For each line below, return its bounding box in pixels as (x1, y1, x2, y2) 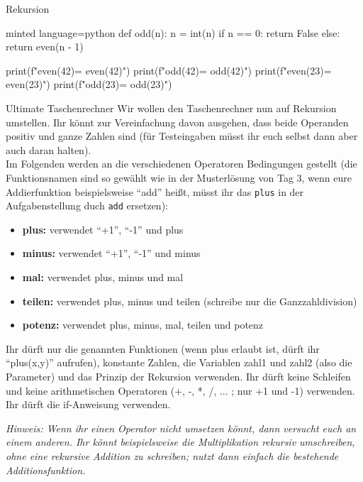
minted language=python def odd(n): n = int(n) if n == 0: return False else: (6, 25, 340, 40)
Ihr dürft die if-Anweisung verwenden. (6, 397, 171, 412)
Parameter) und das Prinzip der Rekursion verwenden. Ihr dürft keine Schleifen (6, 369, 351, 383)
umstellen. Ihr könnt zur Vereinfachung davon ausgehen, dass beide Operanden (6, 114, 349, 129)
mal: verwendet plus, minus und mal (22, 270, 184, 285)
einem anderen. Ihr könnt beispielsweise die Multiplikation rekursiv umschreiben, (6, 434, 355, 449)
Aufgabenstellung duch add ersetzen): (6, 198, 168, 213)
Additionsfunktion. (6, 462, 86, 477)
